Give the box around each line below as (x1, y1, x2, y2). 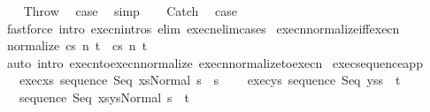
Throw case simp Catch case (23, 2, 237, 19)
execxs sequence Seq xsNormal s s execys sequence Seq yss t (19, 71, 401, 89)
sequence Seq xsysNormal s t (19, 87, 190, 106)
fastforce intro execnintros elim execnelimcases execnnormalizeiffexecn (6, 19, 400, 37)
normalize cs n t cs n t (6, 36, 148, 55)
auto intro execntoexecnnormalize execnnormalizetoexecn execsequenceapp (6, 53, 423, 71)
